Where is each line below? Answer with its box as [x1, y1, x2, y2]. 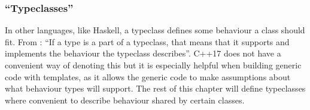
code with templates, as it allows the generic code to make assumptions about [5, 70, 291, 83]
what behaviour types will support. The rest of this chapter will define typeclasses [5, 82, 306, 95]
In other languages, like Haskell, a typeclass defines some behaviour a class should [5, 24, 305, 36]
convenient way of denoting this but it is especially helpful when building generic [5, 59, 302, 71]
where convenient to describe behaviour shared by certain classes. [5, 93, 245, 106]
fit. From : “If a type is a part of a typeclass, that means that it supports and [5, 35, 290, 48]
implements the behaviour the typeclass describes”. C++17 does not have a [5, 47, 281, 59]
